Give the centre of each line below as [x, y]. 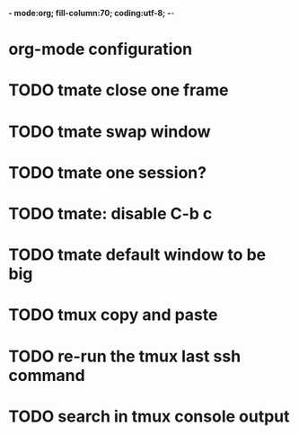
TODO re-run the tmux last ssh [125, 356]
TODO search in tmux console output [149, 416]
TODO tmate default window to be [137, 255]
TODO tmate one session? [108, 172]
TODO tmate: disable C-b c [110, 213]
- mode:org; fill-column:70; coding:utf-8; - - [92, 13]
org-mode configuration [101, 49]
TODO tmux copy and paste [113, 315]
